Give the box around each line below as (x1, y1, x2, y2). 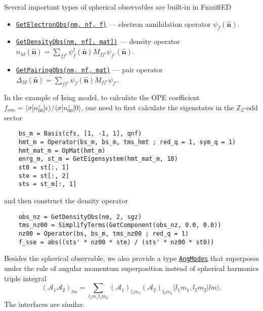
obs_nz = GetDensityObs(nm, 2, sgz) (18, 213, 142, 220)
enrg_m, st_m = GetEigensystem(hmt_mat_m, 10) (18, 155, 178, 163)
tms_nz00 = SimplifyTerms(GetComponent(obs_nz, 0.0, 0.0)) (18, 221, 222, 229)
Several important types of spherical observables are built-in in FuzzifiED (4, 2, 232, 12)
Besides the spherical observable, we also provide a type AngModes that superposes (4, 253, 259, 263)
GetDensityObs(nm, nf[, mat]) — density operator (16, 36, 180, 47)
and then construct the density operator (4, 195, 128, 206)
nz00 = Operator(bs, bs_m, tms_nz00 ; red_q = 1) (18, 230, 189, 237)
